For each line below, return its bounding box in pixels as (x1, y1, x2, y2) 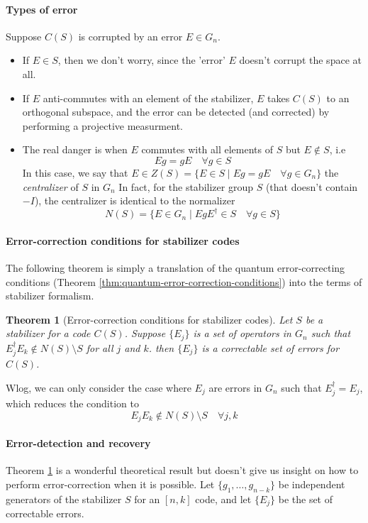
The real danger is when (22, 142, 128, 157)
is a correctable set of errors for (201, 340, 340, 355)
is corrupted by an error (78, 28, 183, 43)
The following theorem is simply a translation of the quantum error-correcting (6, 260, 345, 275)
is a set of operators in (193, 326, 291, 341)
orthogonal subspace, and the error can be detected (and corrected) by (22, 104, 330, 119)
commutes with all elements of (141, 142, 274, 157)
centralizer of (22, 179, 79, 194)
